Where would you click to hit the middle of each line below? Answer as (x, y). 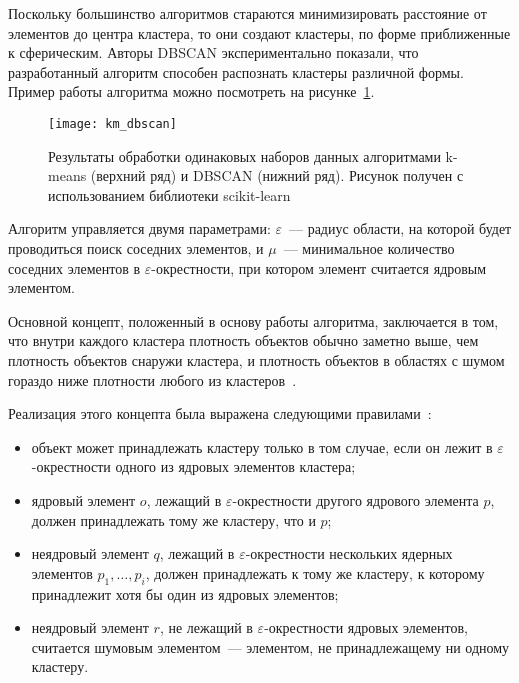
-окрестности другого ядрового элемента (355, 499)
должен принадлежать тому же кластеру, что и (173, 519)
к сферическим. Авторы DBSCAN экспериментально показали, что (213, 52)
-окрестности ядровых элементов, (366, 627)
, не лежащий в (206, 627)
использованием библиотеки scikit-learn (169, 194)
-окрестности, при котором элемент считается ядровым (319, 267)
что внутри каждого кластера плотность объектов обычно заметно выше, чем (243, 340)
